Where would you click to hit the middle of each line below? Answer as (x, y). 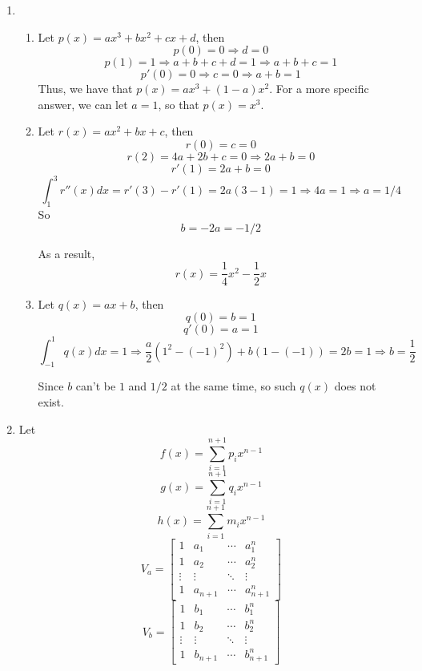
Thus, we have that (85, 89)
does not (355, 386)
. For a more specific (319, 89)
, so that (179, 104)
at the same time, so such (233, 386)
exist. (51, 402)
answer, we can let (83, 104)
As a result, (66, 253)
